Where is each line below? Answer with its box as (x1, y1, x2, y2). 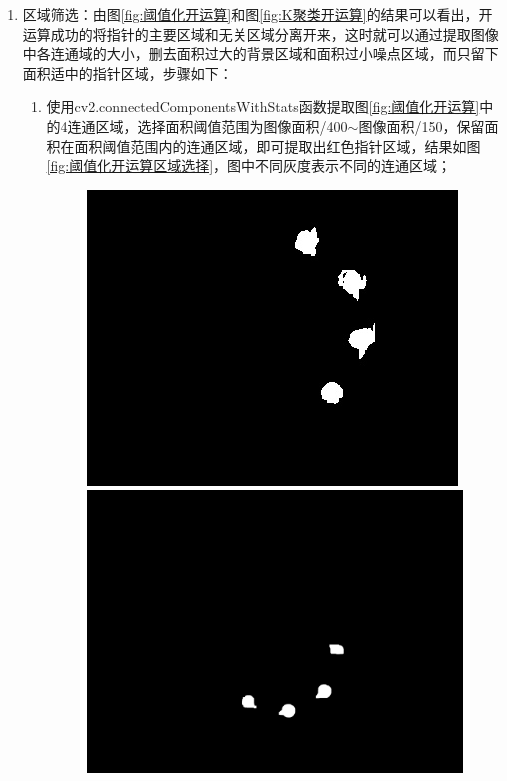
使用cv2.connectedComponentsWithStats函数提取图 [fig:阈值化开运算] (46, 96, 480, 117)
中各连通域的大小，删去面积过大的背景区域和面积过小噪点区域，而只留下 (22, 43, 499, 64)
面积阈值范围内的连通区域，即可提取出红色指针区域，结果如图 (74, 135, 481, 156)
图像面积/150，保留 (358, 115, 485, 136)
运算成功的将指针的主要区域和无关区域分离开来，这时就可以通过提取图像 (22, 23, 499, 44)
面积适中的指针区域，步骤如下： (22, 62, 233, 83)
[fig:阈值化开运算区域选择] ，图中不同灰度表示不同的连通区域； (46, 155, 452, 176)
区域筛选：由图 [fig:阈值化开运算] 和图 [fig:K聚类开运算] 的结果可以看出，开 (22, 4, 493, 24)
